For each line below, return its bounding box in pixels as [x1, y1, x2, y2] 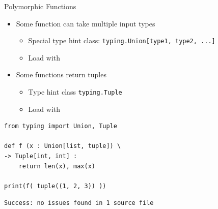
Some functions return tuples [16, 69, 106, 80]
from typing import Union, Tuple [4, 123, 117, 130]
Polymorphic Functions [4, 1, 76, 11]
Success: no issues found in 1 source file [4, 199, 154, 207]
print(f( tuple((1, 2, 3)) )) [4, 182, 106, 190]
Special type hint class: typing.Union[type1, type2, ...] [28, 35, 215, 46]
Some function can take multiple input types [16, 18, 155, 28]
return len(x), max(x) [18, 162, 95, 170]
